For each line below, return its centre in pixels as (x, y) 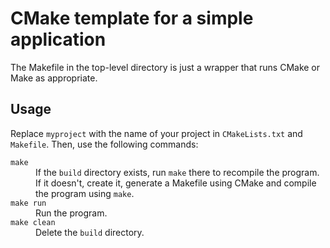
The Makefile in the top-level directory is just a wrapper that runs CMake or (165, 67)
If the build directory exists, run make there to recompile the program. (177, 172)
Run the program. (71, 213)
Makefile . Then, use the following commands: (104, 144)
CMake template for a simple (132, 18)
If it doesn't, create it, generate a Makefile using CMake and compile (176, 183)
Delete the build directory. (90, 232)
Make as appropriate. (54, 78)
